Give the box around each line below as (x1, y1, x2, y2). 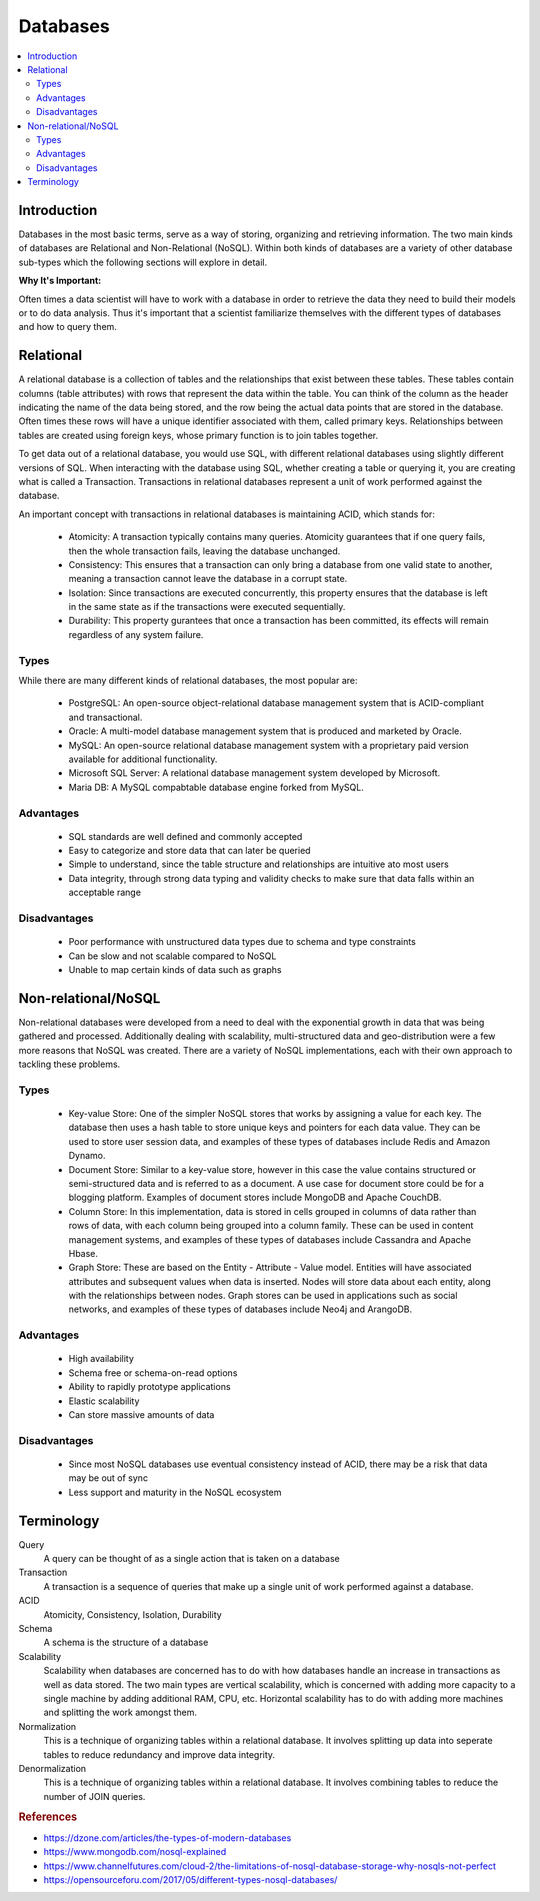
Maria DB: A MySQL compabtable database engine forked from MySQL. (68, 781, 364, 793)
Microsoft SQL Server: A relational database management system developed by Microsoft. (68, 767, 441, 779)
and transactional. (68, 711, 143, 723)
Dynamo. (68, 1150, 106, 1162)
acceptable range (68, 886, 142, 899)
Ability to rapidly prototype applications (68, 1381, 231, 1393)
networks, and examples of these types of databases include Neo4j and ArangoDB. (68, 1303, 413, 1315)
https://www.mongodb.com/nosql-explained (43, 1846, 227, 1858)
